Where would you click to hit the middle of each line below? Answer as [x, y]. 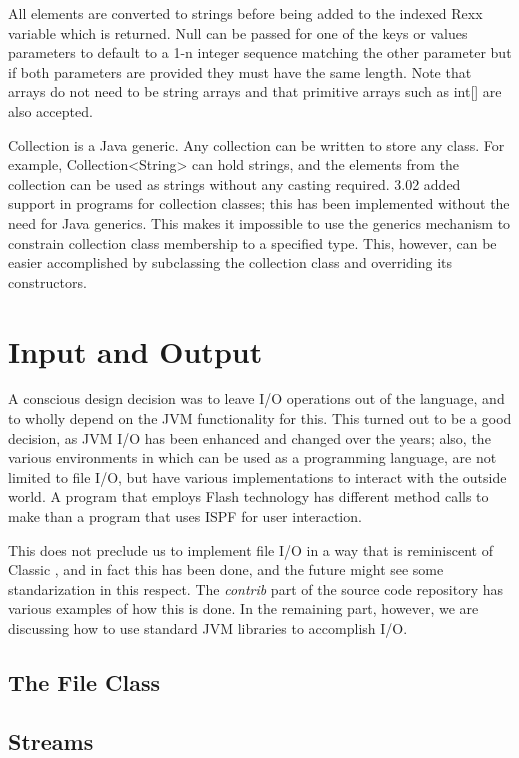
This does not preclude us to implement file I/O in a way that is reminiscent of [250, 549]
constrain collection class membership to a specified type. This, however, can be [252, 242]
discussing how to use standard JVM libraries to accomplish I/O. [208, 627]
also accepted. [50, 110]
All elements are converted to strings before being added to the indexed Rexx [245, 13]
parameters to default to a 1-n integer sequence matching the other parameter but [260, 52]
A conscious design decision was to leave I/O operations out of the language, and [256, 398]
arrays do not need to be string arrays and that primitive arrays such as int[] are [255, 91]
